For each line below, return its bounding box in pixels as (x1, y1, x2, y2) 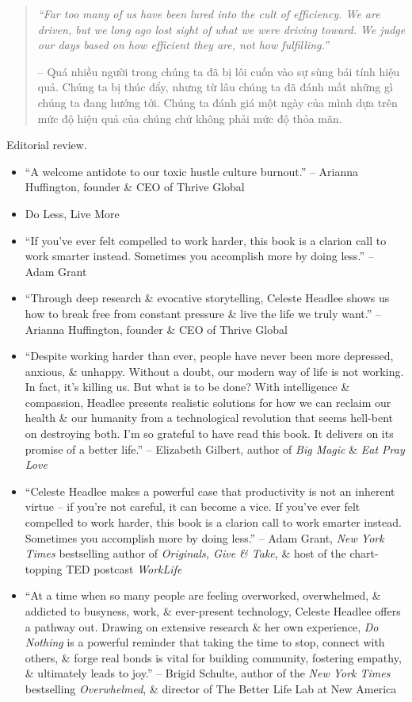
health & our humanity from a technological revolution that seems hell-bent (25, 409, 394, 426)
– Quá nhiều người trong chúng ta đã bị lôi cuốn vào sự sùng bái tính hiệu (37, 63, 400, 79)
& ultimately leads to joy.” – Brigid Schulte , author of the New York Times (25, 665, 391, 681)
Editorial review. (6, 136, 87, 153)
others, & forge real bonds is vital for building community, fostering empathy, (25, 649, 402, 666)
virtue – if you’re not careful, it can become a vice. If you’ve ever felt (25, 498, 360, 515)
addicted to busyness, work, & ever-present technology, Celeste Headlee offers (25, 603, 401, 619)
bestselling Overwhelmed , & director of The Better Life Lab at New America (25, 680, 397, 696)
